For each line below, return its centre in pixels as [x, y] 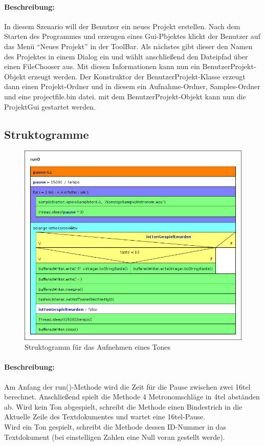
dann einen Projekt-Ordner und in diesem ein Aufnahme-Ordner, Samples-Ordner [132, 86]
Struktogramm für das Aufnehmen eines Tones [98, 347]
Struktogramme [47, 134]
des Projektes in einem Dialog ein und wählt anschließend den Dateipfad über [126, 56]
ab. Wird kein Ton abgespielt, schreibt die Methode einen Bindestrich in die [123, 406]
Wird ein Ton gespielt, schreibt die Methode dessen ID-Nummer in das [115, 426]
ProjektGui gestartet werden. [50, 106]
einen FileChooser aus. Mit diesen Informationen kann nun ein [102, 66]
